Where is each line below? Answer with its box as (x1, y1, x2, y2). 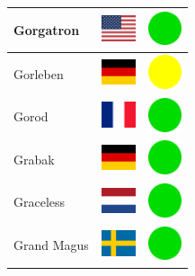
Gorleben (13, 64, 64, 83)
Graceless (13, 192, 66, 211)
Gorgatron (13, 20, 80, 39)
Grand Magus (13, 236, 89, 254)
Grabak (13, 149, 55, 168)
